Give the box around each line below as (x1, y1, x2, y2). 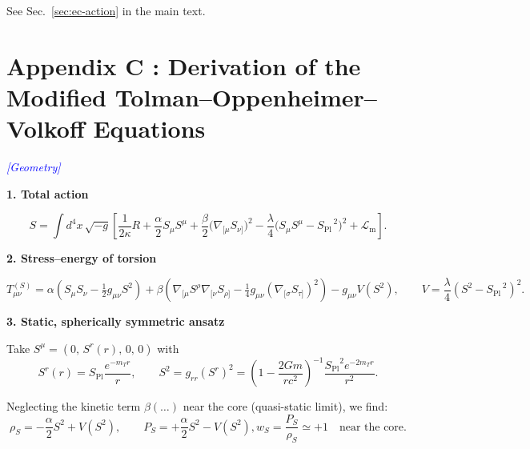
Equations (93, 112, 206, 145)
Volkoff (6, 112, 85, 145)
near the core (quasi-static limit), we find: (183, 398, 388, 415)
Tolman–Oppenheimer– (114, 80, 377, 113)
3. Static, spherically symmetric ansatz (6, 313, 225, 330)
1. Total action (6, 185, 89, 202)
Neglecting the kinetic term (6, 398, 141, 415)
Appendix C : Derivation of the (6, 49, 361, 82)
